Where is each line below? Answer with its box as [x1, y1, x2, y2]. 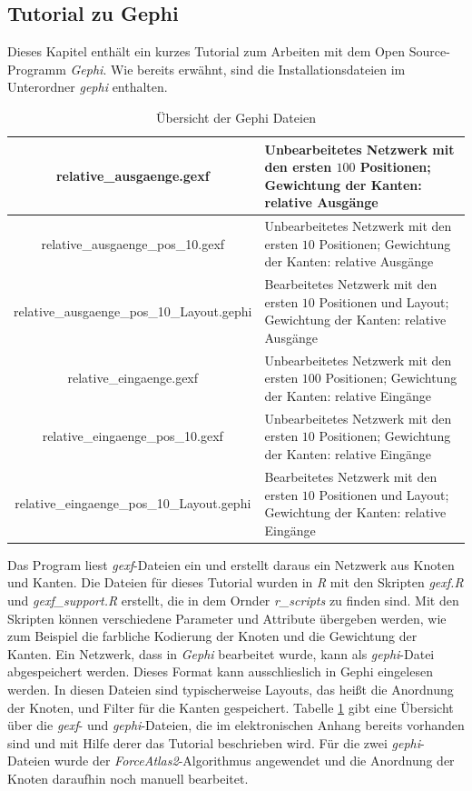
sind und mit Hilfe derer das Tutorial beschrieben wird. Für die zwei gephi [7, 733, 420, 752]
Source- [408, 42, 450, 61]
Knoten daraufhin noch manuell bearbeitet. [7, 768, 249, 787]
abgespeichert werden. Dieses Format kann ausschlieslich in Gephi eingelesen [7, 662, 433, 681]
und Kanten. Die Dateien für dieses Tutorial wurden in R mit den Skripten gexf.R [7, 573, 464, 592]
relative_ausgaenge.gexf [55, 165, 210, 185]
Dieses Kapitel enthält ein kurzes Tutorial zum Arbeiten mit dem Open [7, 42, 406, 61]
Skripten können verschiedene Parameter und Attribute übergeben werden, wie [7, 608, 447, 627]
